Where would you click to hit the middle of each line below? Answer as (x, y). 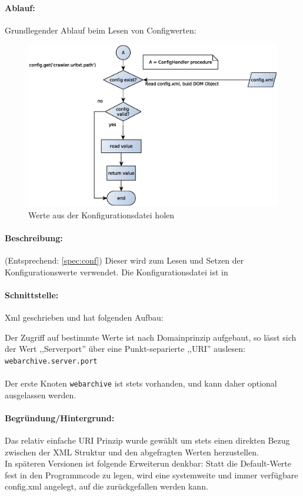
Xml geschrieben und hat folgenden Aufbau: (84, 317)
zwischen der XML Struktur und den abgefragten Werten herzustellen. (132, 452)
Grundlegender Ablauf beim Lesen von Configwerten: (101, 30)
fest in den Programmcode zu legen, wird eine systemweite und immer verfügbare (151, 475)
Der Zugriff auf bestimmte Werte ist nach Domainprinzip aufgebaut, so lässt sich (151, 337)
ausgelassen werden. (41, 395)
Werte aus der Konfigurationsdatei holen (101, 214)
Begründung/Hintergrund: (60, 417)
